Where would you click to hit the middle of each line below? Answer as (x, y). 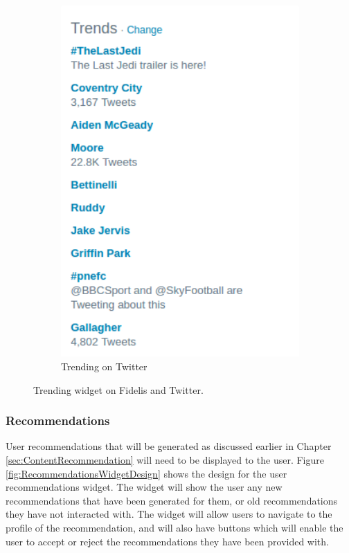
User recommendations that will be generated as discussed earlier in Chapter (169, 446)
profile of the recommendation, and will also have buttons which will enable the (174, 528)
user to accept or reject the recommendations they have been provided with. (167, 541)
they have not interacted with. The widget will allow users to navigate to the (169, 514)
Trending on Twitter (104, 366)
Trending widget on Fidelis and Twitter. (118, 389)
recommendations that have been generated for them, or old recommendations (172, 500)
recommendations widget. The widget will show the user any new (144, 487)
